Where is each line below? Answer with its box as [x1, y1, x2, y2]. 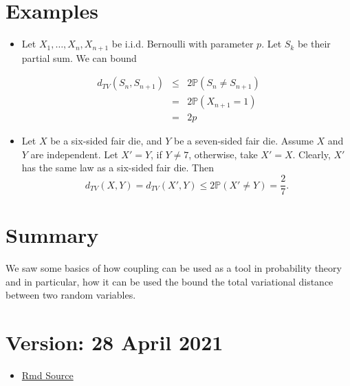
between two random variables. [6, 288, 136, 302]
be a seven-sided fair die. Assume [173, 133, 314, 148]
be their [297, 36, 331, 51]
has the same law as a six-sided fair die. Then [21, 160, 215, 175]
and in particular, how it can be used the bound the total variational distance [6, 274, 333, 288]
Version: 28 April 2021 [6, 328, 223, 356]
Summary [6, 221, 99, 249]
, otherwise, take [188, 147, 258, 161]
